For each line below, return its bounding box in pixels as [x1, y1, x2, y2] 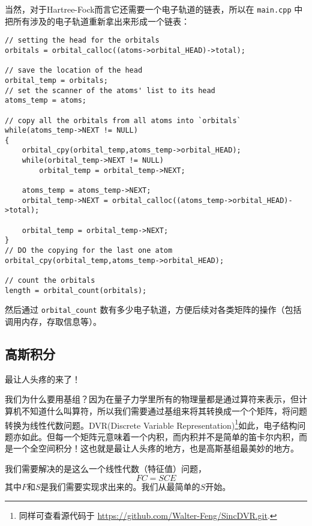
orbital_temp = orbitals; [5, 76, 108, 85]
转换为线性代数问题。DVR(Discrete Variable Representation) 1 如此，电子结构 [5, 417, 298, 431]
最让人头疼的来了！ [5, 372, 80, 385]
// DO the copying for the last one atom [5, 246, 173, 255]
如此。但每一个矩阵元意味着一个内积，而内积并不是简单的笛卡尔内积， [21, 430, 299, 443]
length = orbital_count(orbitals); [5, 286, 147, 295]
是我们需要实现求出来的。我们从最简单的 [40, 480, 200, 492]
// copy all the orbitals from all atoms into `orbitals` [5, 116, 241, 125]
